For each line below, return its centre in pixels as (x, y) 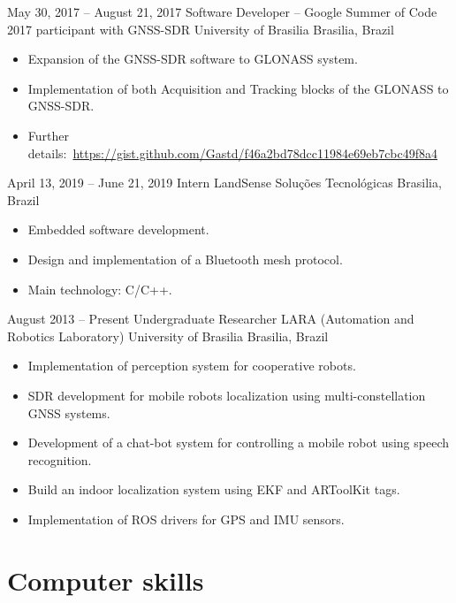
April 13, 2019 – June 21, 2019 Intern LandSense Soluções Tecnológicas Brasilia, (224, 183)
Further (48, 135)
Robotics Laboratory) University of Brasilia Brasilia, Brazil (168, 336)
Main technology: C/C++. (100, 289)
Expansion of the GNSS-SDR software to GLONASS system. (193, 59)
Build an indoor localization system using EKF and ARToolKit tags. (214, 489)
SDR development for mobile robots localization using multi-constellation (227, 395)
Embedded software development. (118, 229)
